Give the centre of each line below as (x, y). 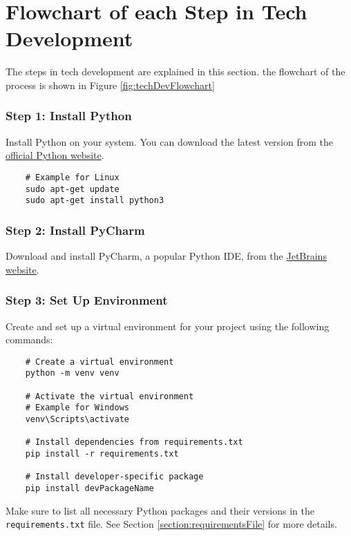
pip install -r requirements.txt (102, 453)
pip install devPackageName (89, 488)
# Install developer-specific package (114, 477)
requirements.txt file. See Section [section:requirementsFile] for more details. (171, 524)
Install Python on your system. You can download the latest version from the (169, 141)
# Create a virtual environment (99, 362)
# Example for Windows (77, 408)
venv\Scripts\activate (77, 419)
